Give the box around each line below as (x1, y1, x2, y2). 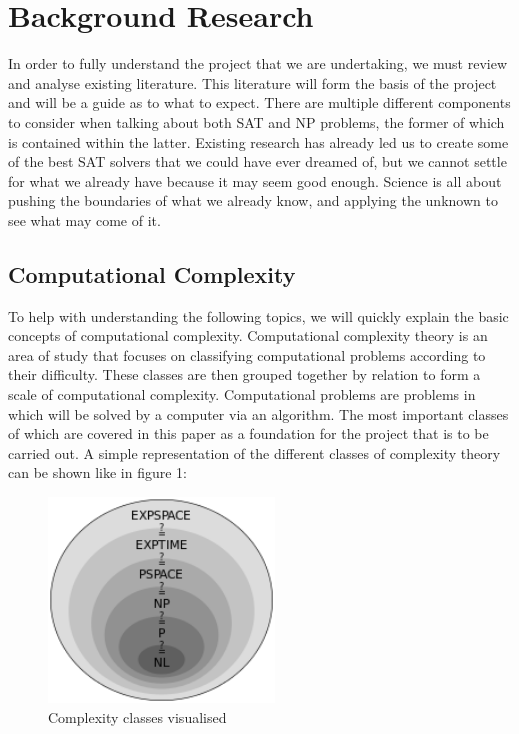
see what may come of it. (8, 209, 161, 230)
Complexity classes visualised (48, 706, 227, 727)
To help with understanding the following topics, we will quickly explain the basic (8, 305, 509, 326)
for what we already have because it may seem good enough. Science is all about (8, 170, 502, 191)
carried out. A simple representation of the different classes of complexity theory (8, 442, 501, 463)
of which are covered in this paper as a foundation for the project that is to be (8, 423, 489, 444)
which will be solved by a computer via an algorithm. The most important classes (8, 403, 509, 424)
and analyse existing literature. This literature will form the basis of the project (8, 72, 497, 93)
